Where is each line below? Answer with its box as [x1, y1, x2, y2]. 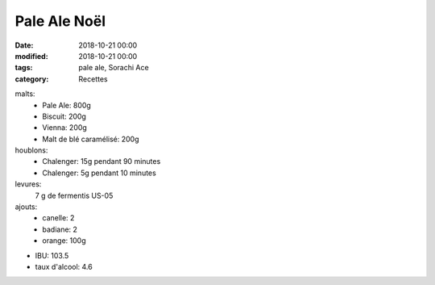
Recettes [78, 73, 108, 84]
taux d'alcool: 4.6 [35, 262, 93, 271]
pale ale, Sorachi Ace [78, 63, 149, 73]
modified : [14, 51, 48, 61]
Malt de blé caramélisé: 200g [42, 134, 140, 144]
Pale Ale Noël [14, 12, 106, 30]
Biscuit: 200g [42, 111, 86, 121]
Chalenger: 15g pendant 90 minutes [42, 157, 161, 166]
